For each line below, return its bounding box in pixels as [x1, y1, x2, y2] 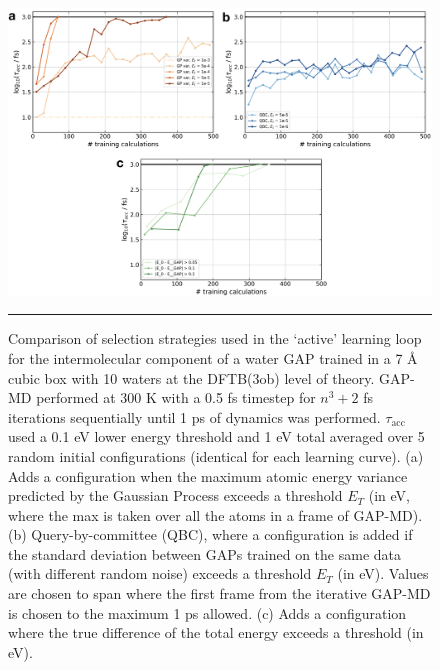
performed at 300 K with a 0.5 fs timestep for [36, 387, 316, 408]
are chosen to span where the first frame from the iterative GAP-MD [8, 583, 431, 604]
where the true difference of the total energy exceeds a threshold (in [8, 622, 424, 643]
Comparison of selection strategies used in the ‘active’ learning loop [8, 328, 422, 349]
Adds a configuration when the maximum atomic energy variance [8, 465, 408, 486]
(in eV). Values [337, 563, 429, 584]
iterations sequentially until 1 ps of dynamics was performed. [8, 406, 381, 427]
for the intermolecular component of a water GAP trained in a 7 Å [8, 347, 418, 368]
